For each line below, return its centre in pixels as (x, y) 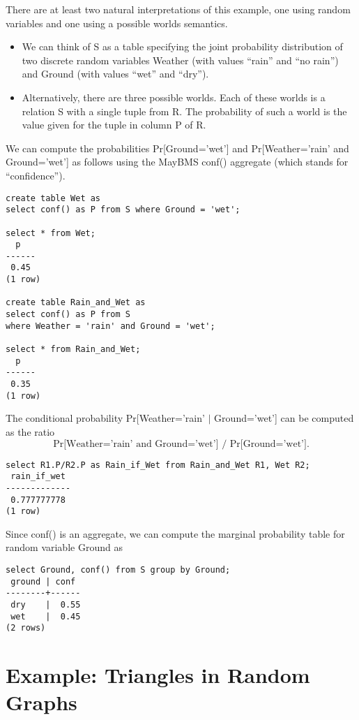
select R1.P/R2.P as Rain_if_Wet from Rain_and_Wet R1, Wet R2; (158, 465)
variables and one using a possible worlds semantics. (117, 23)
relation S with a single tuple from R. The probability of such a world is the (184, 111)
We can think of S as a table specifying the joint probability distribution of (182, 46)
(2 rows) (26, 628)
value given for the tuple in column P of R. (114, 125)
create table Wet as (53, 198)
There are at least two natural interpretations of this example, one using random (178, 9)
